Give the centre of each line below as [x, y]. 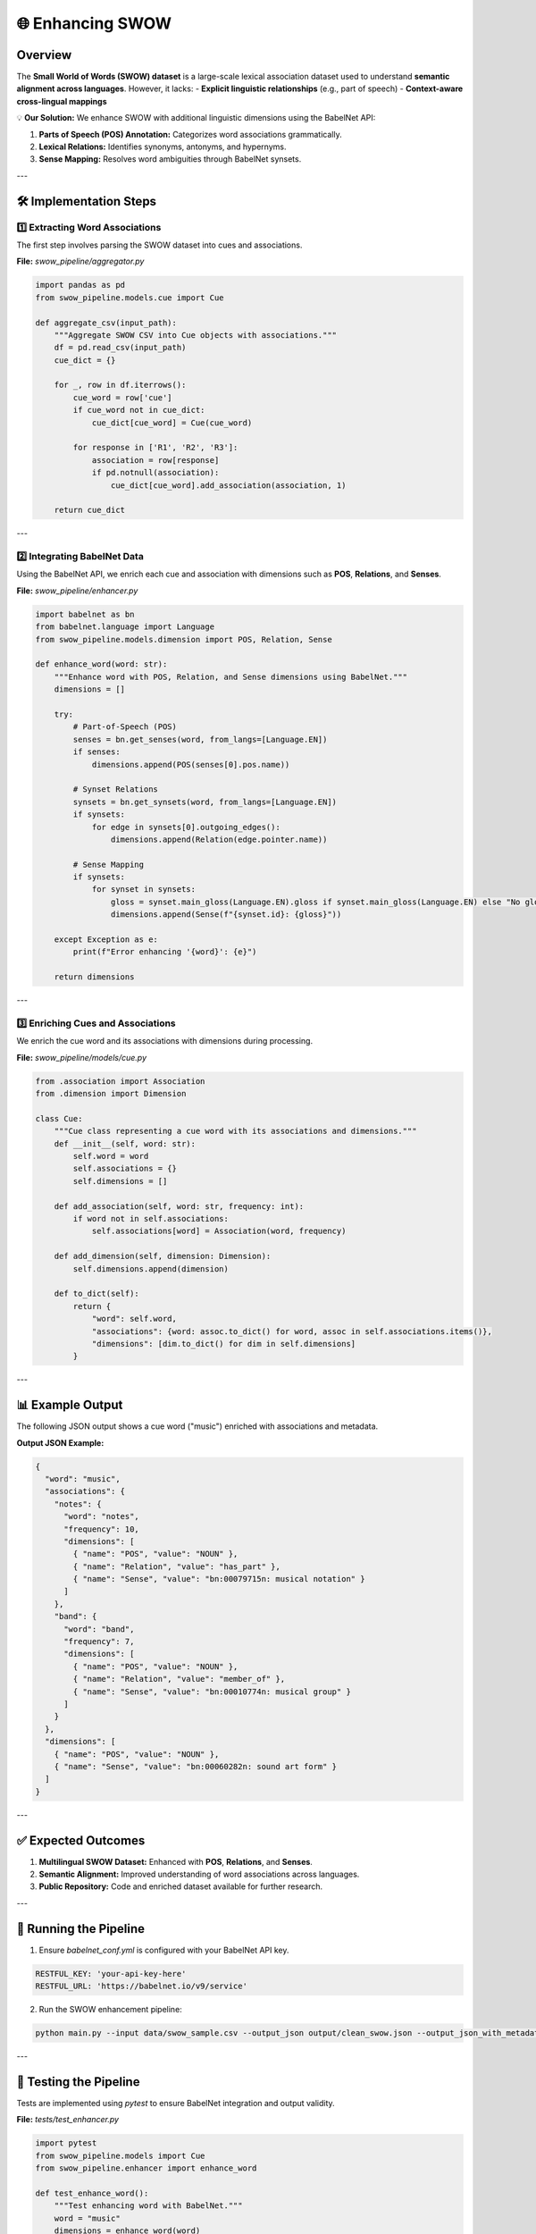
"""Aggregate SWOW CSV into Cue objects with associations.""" [196, 335]
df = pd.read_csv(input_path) [120, 348]
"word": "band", [99, 1629]
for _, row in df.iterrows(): [120, 385]
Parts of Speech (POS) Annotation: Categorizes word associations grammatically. [191, 134]
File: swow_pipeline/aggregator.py [80, 261]
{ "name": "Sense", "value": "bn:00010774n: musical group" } [212, 1692]
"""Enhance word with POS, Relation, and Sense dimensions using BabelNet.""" [231, 676]
